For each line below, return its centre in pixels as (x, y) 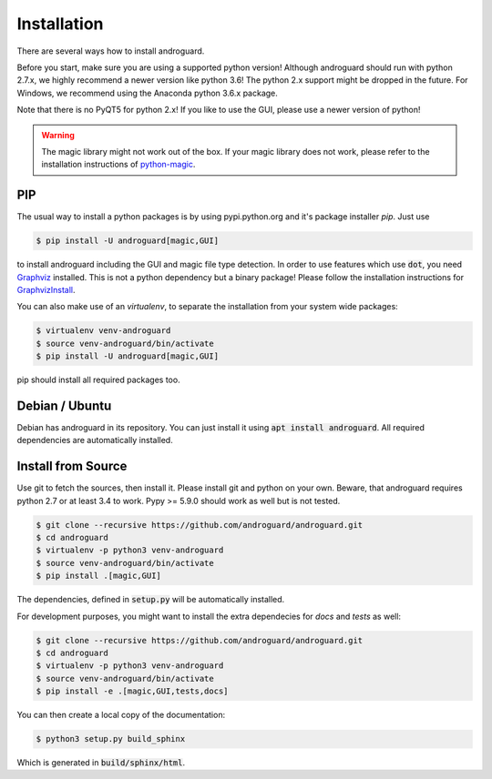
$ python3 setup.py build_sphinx (111, 739)
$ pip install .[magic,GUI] (98, 576)
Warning (58, 135)
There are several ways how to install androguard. (111, 51)
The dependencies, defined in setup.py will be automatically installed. (151, 600)
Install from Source (72, 466)
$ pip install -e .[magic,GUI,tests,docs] (132, 691)
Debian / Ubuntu (64, 405)
